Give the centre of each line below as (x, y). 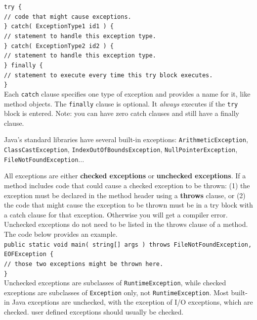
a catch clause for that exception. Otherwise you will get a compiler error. (116, 214)
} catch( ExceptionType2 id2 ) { (59, 46)
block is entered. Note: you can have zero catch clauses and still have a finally (122, 113)
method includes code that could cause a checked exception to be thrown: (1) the (127, 185)
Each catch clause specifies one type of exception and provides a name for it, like (127, 93)
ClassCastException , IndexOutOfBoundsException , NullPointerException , (121, 149)
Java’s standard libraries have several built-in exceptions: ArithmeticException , (126, 139)
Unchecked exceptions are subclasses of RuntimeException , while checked (115, 283)
